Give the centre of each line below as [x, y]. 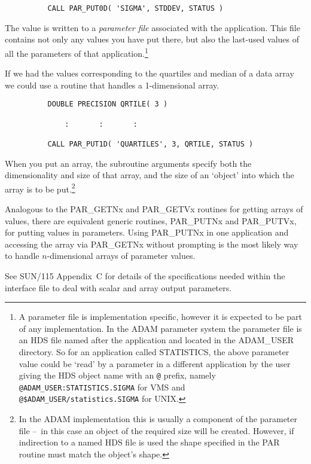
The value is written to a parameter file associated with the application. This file [153, 27]
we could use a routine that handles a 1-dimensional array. [112, 85]
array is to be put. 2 [40, 188]
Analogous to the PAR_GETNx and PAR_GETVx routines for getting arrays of [154, 209]
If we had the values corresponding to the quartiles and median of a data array [150, 73]
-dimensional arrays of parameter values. [121, 256]
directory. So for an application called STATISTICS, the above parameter [154, 351]
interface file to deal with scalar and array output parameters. [118, 287]
